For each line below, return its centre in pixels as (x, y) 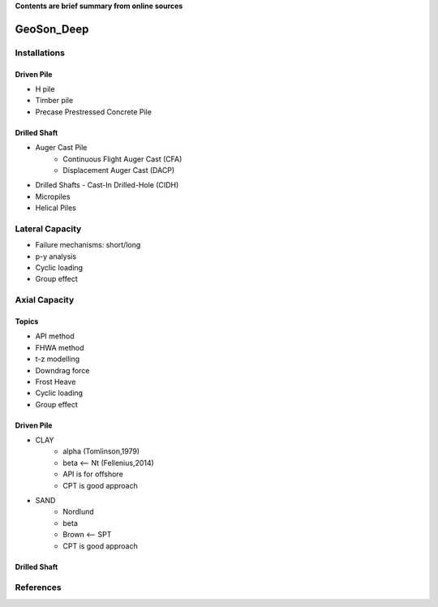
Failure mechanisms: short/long (88, 245)
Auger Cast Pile (61, 148)
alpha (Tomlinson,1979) (101, 451)
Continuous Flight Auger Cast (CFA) (122, 159)
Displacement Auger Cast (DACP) (119, 170)
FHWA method (60, 347)
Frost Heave (56, 381)
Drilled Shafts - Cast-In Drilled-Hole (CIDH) (107, 185)
